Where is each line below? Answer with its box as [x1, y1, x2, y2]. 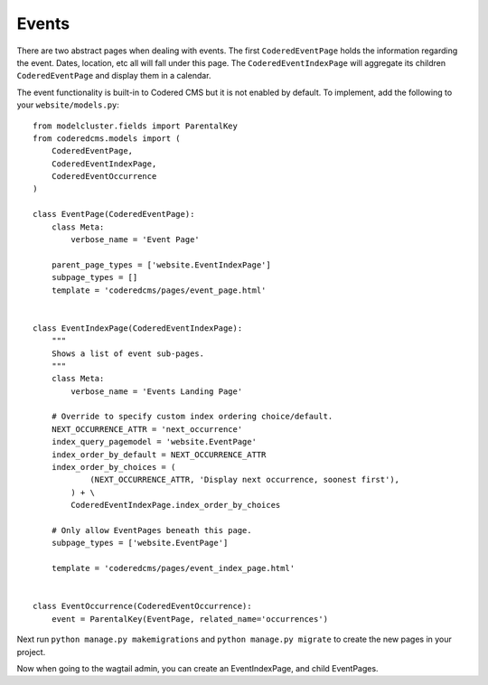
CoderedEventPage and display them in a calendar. [16, 70, 211, 81]
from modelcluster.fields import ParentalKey [33, 120, 239, 131]
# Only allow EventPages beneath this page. [51, 525, 252, 535]
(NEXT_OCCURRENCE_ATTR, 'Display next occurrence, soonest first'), [89, 474, 400, 485]
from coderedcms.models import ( [33, 133, 181, 144]
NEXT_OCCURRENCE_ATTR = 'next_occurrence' [51, 424, 243, 434]
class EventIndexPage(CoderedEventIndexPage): [33, 323, 243, 333]
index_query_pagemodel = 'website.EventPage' [51, 436, 258, 447]
